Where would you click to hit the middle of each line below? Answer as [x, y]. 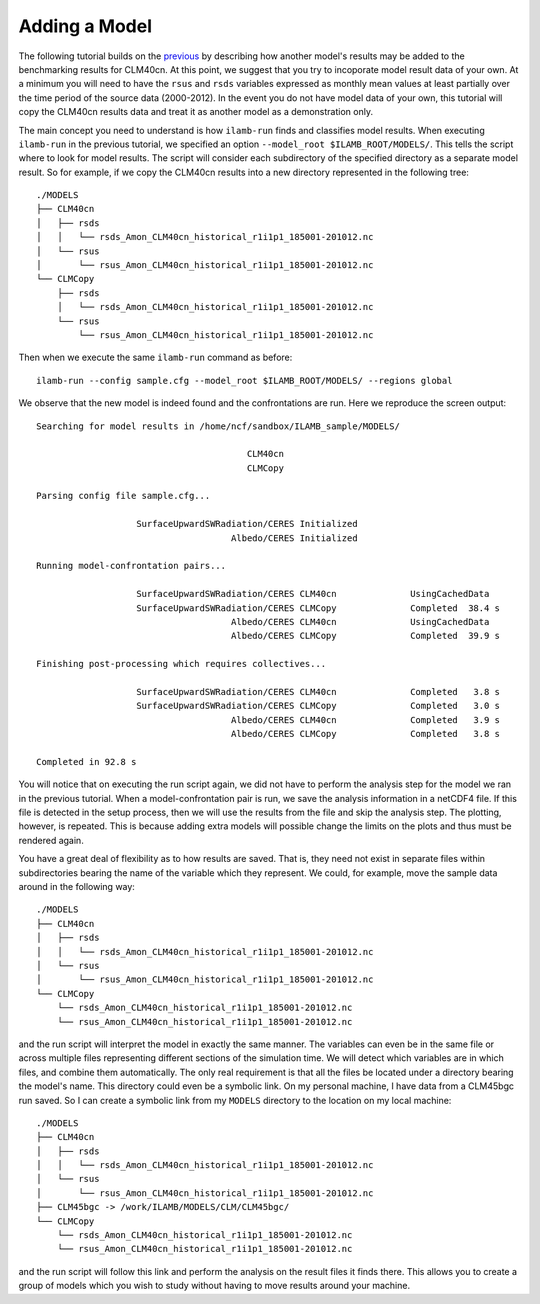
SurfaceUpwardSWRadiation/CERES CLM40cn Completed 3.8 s [318, 691]
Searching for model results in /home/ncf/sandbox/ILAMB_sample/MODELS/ [218, 426]
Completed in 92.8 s [86, 761]
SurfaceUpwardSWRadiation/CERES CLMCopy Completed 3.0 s [318, 706]
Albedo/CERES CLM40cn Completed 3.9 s [365, 719]
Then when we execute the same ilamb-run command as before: [155, 357]
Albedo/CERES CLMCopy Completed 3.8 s [365, 734]
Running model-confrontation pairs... [131, 566]
